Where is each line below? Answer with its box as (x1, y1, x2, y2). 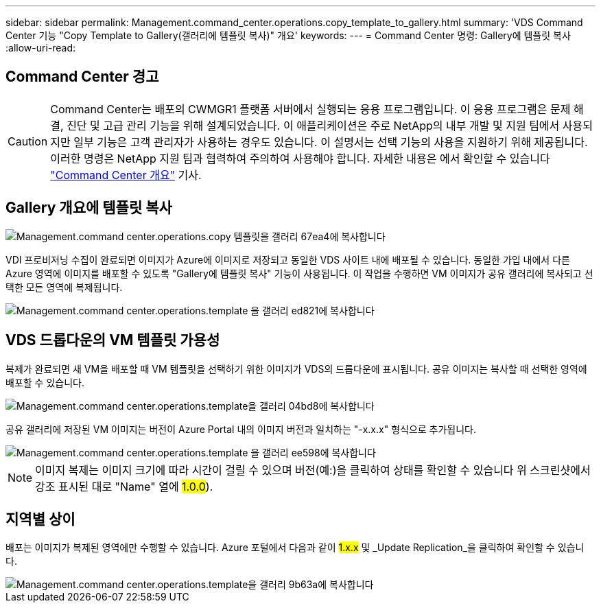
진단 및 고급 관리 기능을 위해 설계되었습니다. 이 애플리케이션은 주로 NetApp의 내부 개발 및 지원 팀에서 (67, 118, 560, 132)
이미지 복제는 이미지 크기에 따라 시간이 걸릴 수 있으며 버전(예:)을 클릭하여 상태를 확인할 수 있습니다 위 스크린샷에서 (35, 463, 591, 477)
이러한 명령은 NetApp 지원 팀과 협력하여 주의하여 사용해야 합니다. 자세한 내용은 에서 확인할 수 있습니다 (50, 151, 550, 165)
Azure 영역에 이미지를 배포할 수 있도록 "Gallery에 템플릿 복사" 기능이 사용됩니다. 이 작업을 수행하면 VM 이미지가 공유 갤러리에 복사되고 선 (5, 267, 593, 279)
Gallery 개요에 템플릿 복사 (5, 199, 172, 217)
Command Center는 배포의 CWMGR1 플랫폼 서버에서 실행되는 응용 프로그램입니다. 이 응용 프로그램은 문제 (50, 102, 571, 116)
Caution (8, 134, 48, 148)
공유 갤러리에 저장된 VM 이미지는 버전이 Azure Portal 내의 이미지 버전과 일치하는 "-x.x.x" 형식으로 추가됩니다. (5, 423, 477, 435)
